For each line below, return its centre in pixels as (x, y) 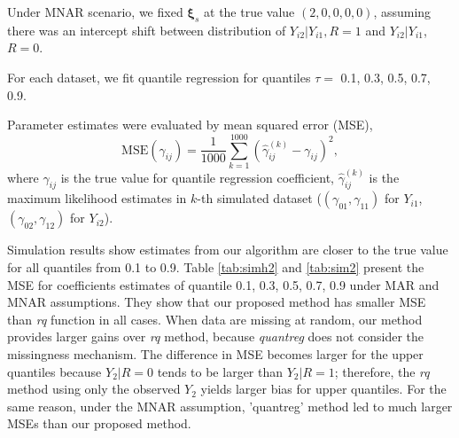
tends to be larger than (220, 371)
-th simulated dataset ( (259, 198)
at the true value (249, 12)
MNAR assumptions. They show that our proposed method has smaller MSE (217, 302)
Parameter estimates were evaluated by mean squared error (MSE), (190, 125)
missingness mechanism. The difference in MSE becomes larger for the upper (215, 353)
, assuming (402, 12)
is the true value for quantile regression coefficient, (197, 177)
